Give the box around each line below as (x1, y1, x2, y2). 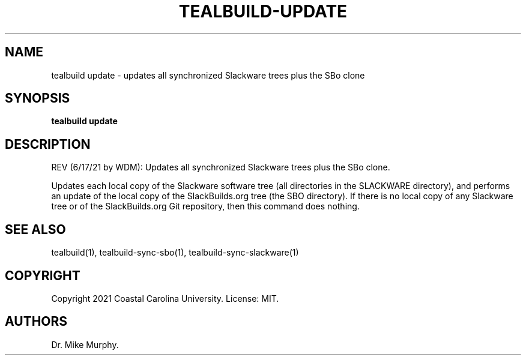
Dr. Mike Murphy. (51, 339, 119, 350)
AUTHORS (5, 314, 68, 329)
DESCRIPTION (5, 136, 91, 152)
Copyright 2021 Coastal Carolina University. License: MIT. (51, 293, 279, 304)
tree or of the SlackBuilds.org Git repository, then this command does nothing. (51, 201, 360, 212)
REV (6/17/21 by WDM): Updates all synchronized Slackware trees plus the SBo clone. (51, 162, 390, 173)
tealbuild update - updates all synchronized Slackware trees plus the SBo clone (51, 70, 365, 80)
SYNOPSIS (5, 91, 70, 106)
